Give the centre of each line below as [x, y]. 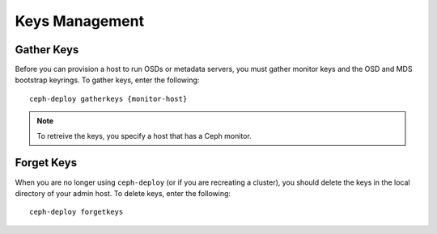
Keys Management [80, 21]
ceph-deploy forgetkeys [76, 212]
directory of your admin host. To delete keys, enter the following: [123, 193]
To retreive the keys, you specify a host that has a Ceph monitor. [144, 136]
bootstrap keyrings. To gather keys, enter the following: [107, 80]
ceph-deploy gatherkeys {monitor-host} [108, 98]
